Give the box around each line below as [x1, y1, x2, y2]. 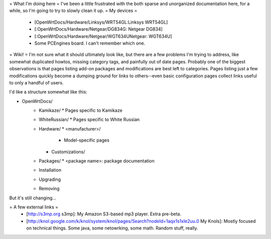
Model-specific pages [64, 137, 110, 143]
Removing [39, 186, 60, 192]
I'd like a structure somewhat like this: [9, 89, 87, 95]
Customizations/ [51, 149, 85, 155]
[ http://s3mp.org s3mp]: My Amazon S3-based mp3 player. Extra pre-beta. [26, 211, 182, 217]
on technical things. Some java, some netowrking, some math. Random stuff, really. [26, 225, 198, 231]
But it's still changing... [9, 195, 56, 201]
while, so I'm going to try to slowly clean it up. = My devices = [9, 8, 138, 14]
